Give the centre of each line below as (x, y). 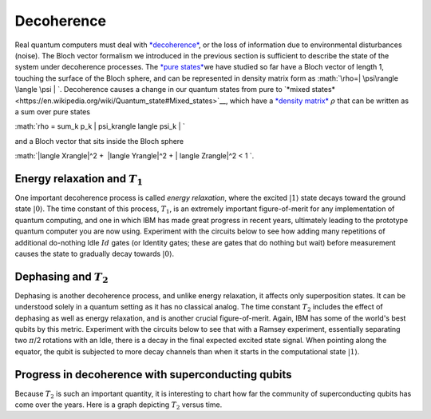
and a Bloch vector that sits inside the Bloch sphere (99, 141)
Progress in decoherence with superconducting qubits (153, 375)
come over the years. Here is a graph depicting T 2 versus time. (119, 405)
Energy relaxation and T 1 (79, 180)
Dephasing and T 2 (61, 277)
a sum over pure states (53, 111)
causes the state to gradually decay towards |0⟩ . (95, 253)
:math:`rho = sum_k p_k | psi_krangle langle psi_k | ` (100, 126)
